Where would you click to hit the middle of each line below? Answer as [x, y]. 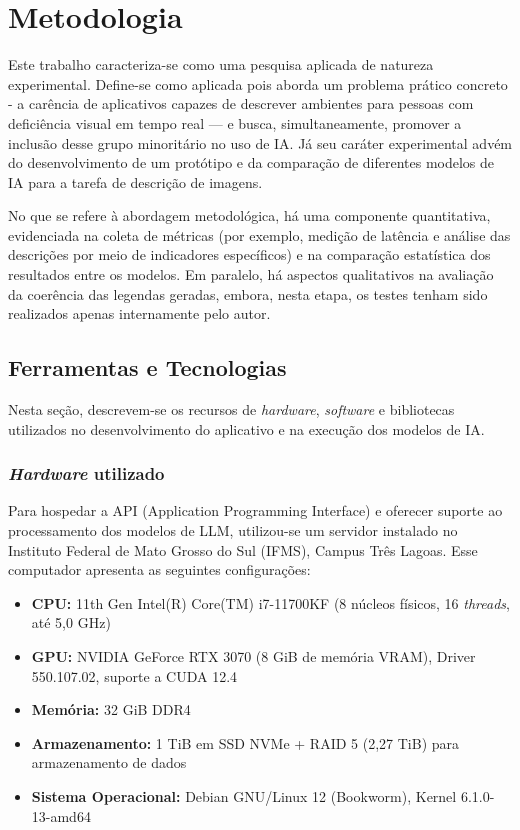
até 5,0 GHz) [71, 622]
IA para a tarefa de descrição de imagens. [135, 181]
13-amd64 [61, 815]
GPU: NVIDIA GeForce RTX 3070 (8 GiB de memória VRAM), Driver [253, 656]
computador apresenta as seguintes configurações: [159, 569]
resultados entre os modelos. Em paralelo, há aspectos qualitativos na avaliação [251, 274]
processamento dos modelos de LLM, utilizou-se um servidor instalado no [233, 530]
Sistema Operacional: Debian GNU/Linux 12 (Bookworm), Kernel [244, 795]
